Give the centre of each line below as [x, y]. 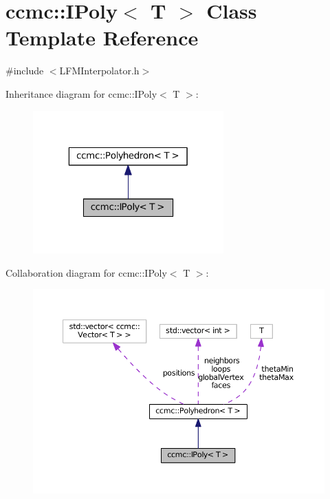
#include [25, 71]
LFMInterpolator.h [99, 71]
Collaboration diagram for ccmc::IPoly [86, 272]
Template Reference [102, 38]
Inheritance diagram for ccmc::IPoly [81, 93]
